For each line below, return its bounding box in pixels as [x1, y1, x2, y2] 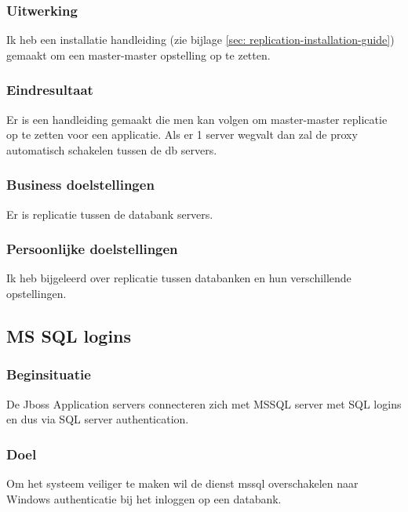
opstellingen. [6, 285, 67, 302]
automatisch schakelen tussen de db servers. [6, 141, 217, 158]
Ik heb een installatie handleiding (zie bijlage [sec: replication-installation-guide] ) [6, 31, 395, 48]
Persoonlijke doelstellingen [6, 239, 178, 259]
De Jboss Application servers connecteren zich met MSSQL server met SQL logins [6, 395, 402, 412]
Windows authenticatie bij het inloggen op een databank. [6, 490, 282, 507]
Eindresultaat [6, 80, 93, 100]
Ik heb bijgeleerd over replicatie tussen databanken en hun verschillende [6, 270, 352, 286]
